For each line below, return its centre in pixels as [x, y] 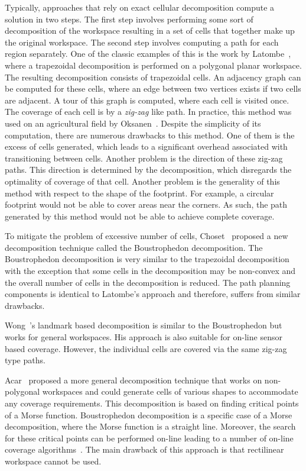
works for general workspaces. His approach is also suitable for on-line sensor [144, 337]
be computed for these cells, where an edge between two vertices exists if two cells [153, 88]
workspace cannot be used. [53, 461]
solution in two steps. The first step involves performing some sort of [129, 19]
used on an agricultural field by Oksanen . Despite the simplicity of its [133, 123]
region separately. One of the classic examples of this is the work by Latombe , [148, 54]
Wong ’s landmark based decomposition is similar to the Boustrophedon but [144, 325]
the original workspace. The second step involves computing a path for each [142, 42]
